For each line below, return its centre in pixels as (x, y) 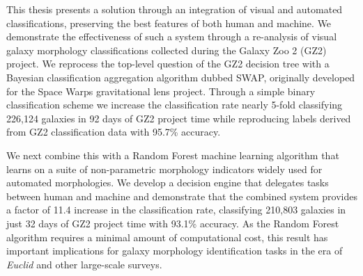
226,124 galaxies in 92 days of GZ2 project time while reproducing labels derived (179, 118)
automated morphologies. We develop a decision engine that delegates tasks (168, 182)
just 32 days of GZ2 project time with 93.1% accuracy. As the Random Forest (173, 223)
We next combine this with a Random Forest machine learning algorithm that (173, 155)
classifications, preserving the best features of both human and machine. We (169, 23)
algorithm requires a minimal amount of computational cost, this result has (167, 237)
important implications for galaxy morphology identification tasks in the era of (175, 251)
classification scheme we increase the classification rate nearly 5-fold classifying (175, 105)
